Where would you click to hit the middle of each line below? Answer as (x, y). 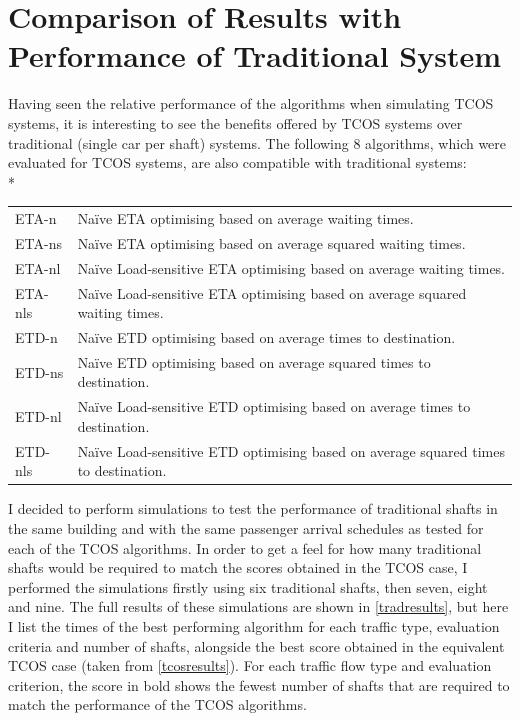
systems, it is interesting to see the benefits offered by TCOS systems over (235, 122)
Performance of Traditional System (255, 55)
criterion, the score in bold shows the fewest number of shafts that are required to (259, 684)
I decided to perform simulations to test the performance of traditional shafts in (253, 508)
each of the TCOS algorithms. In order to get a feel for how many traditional (245, 547)
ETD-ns (39, 371)
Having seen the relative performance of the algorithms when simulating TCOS (251, 103)
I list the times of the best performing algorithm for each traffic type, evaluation (254, 625)
